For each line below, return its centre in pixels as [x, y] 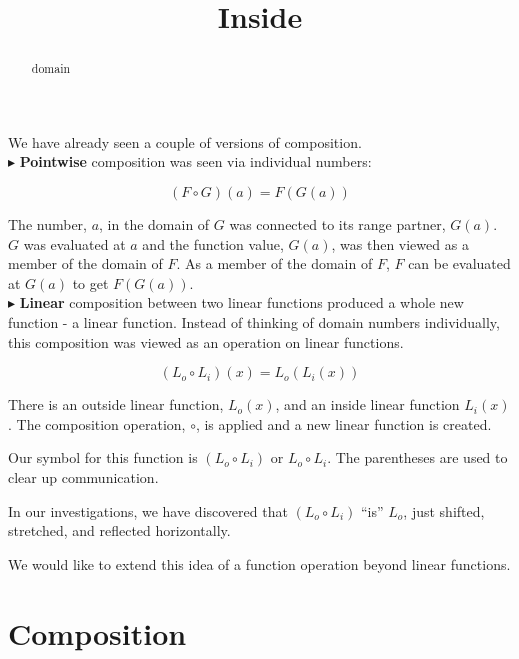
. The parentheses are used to [417, 457]
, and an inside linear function [367, 404]
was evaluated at [74, 243]
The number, [47, 224]
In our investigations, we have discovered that [148, 510]
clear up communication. [83, 476]
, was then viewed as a [400, 243]
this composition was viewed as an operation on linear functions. [206, 341]
